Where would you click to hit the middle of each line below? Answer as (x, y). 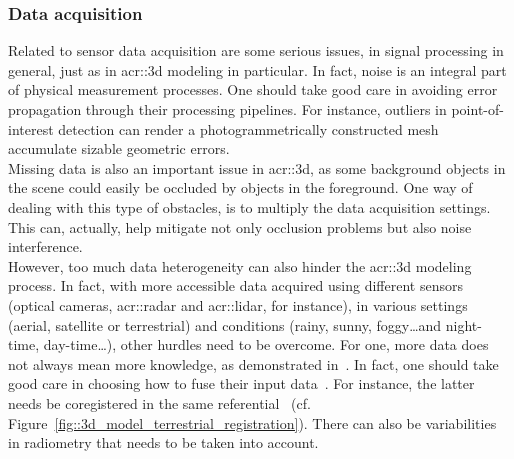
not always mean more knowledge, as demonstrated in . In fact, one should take (253, 363)
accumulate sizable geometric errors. (119, 148)
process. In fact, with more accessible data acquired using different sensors (235, 285)
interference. (45, 246)
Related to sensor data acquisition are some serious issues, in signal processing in (256, 50)
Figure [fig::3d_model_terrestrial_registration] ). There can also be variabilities (252, 422)
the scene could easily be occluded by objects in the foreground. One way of (240, 187)
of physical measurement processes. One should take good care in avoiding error (253, 89)
